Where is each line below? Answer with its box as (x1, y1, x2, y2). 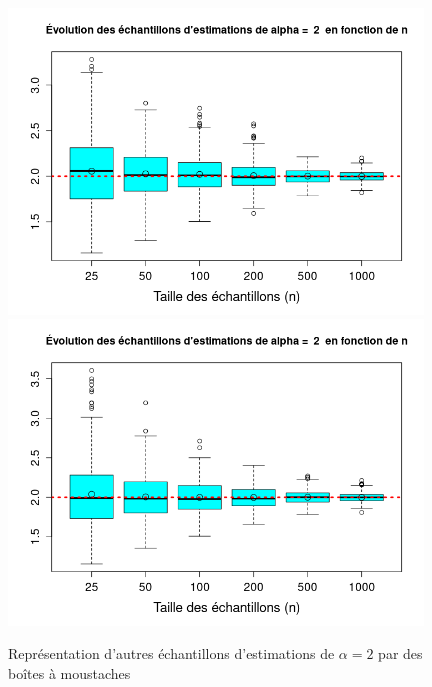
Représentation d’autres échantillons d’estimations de (8, 643, 335, 664)
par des (378, 643, 423, 664)
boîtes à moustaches (8, 662, 131, 683)
